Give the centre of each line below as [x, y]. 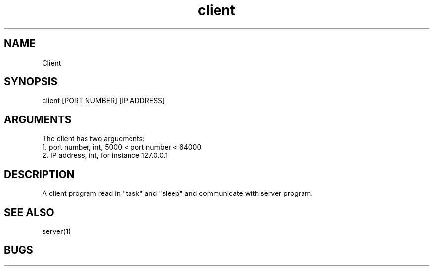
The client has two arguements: [93, 139]
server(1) [57, 231]
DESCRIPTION [39, 174]
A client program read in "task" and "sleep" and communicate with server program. [178, 193]
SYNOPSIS [31, 82]
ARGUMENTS [38, 119]
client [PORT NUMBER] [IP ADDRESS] [104, 101]
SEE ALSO [29, 212]
